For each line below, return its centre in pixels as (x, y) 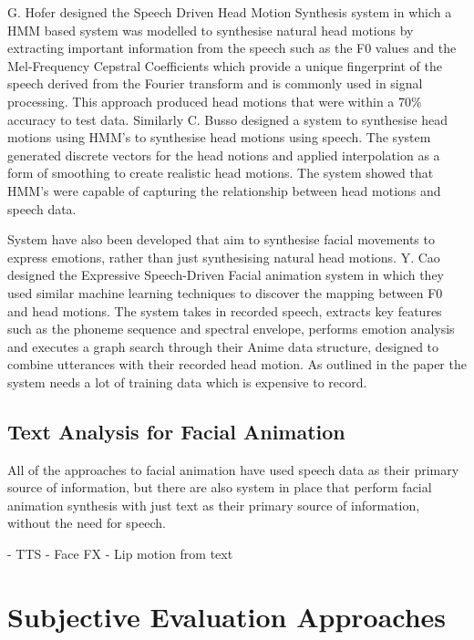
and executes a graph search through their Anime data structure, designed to (223, 346)
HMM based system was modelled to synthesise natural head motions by (211, 30)
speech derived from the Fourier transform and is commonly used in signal (215, 83)
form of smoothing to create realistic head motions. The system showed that (221, 173)
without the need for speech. (87, 523)
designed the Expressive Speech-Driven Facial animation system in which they (226, 275)
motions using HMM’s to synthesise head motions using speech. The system (219, 137)
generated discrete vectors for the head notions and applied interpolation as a (224, 155)
